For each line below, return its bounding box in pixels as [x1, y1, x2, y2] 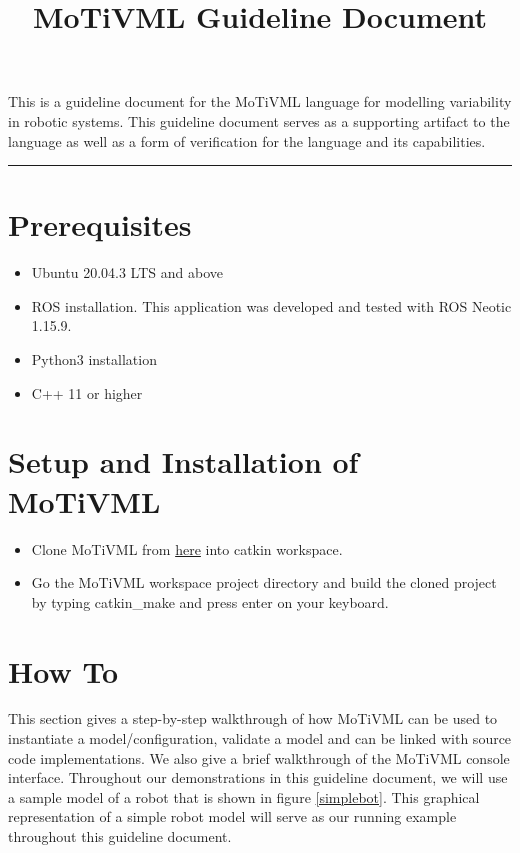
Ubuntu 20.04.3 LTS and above [31, 262, 223, 283]
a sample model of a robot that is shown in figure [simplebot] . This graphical [8, 786, 480, 807]
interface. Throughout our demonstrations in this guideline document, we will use [8, 767, 508, 788]
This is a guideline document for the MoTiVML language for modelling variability [8, 91, 512, 112]
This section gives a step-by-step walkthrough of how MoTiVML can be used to [8, 708, 498, 729]
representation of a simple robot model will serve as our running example [8, 806, 457, 827]
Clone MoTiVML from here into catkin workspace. [31, 538, 343, 559]
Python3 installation [31, 349, 157, 370]
